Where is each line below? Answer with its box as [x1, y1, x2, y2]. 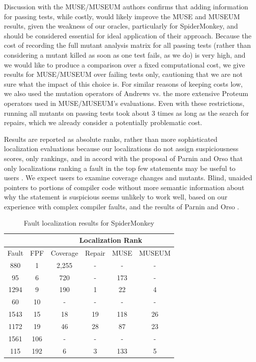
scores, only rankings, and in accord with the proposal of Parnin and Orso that [4, 153, 243, 163]
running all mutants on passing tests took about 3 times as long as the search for [4, 107, 249, 118]
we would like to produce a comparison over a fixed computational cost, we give [4, 59, 245, 69]
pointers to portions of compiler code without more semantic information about [4, 182, 245, 192]
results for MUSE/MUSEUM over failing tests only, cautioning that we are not [4, 69, 243, 79]
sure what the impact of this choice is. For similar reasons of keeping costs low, [4, 78, 243, 89]
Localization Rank [79, 235, 143, 245]
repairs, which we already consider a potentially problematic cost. [4, 117, 202, 128]
